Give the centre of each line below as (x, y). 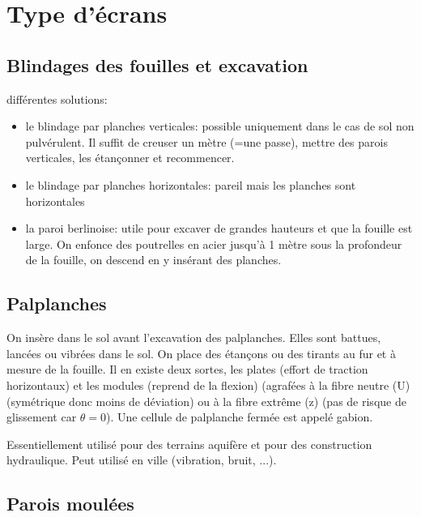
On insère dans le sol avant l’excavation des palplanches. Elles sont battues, (194, 338)
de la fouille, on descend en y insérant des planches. (153, 260)
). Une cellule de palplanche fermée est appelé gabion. (240, 417)
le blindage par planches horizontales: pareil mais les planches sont (191, 184)
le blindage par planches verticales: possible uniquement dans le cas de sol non (220, 126)
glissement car (42, 417)
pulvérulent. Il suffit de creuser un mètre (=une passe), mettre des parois (206, 141)
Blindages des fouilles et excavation (157, 64)
